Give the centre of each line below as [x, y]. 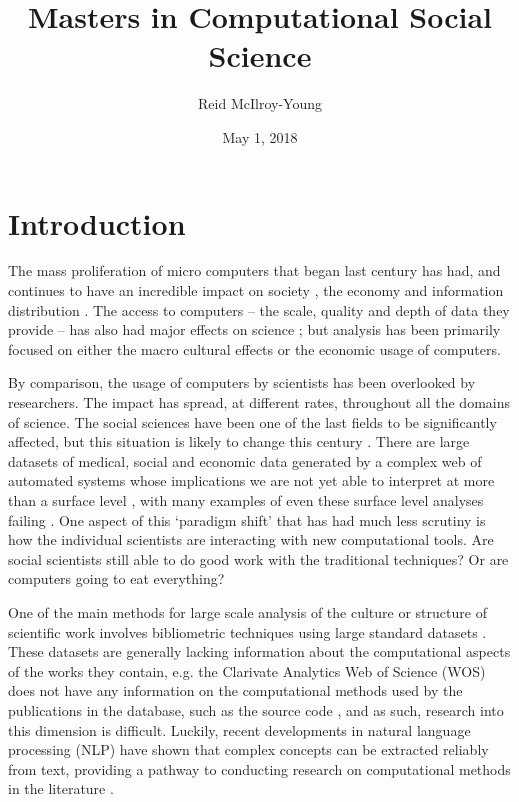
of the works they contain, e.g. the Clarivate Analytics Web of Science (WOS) [247, 670]
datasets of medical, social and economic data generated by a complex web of [245, 460]
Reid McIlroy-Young [260, 103]
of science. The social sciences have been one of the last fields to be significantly [252, 421]
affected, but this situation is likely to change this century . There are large [239, 441]
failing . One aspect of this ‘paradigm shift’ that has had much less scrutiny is [247, 519]
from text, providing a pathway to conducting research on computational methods [259, 768]
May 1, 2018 [260, 136]
